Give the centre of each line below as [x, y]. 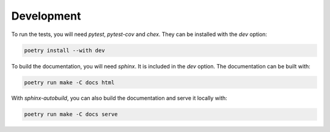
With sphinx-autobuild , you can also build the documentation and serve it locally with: [119, 98]
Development [46, 16]
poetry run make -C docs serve [71, 114]
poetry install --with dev [64, 50]
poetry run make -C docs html [69, 82]
